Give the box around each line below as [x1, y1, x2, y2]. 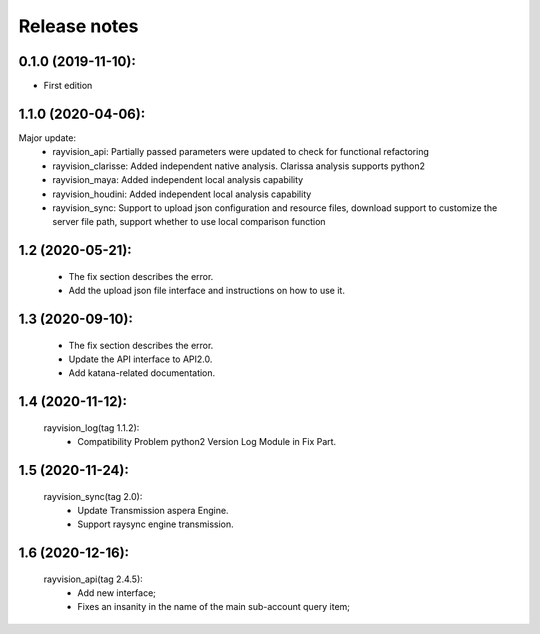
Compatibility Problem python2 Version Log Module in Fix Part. [77, 436, 337, 448]
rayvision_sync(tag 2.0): [43, 490, 143, 502]
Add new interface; [77, 587, 157, 599]
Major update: [18, 131, 77, 144]
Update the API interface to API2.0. [68, 353, 213, 365]
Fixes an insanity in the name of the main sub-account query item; [77, 601, 350, 613]
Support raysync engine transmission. [77, 518, 234, 530]
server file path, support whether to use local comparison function [52, 216, 326, 228]
